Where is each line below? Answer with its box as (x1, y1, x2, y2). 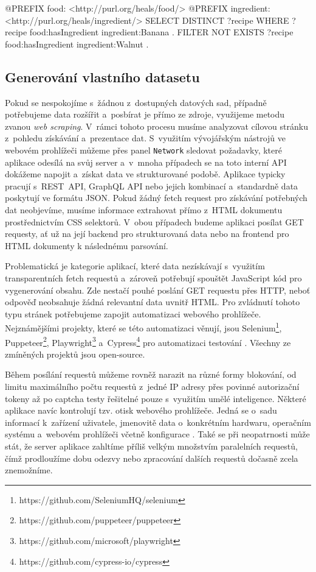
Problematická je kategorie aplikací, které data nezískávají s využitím (5, 260, 265, 272)
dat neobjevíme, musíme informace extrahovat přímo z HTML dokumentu (5, 203, 283, 216)
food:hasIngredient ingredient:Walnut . (5, 37, 149, 50)
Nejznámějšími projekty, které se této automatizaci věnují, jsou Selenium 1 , (5, 320, 282, 334)
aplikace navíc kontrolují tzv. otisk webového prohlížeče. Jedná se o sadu (5, 404, 277, 417)
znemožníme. (5, 464, 53, 476)
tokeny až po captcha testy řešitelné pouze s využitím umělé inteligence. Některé (5, 392, 306, 404)
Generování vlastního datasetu (5, 67, 200, 86)
